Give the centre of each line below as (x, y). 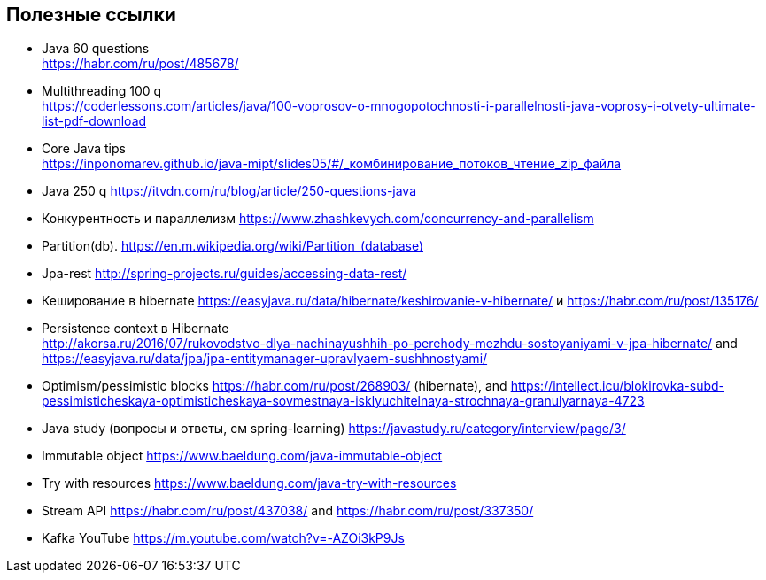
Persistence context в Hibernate (135, 329)
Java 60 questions (96, 49)
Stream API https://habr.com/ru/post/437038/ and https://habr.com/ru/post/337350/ (288, 511)
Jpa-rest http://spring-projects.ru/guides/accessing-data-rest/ (224, 274)
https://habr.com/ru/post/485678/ (140, 64)
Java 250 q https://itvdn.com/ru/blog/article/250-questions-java (229, 191)
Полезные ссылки (91, 15)
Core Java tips (84, 149)
